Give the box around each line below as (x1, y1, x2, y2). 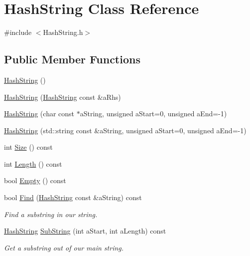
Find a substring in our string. (4, 209, 98, 219)
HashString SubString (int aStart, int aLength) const (4, 226, 166, 236)
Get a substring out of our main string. (4, 242, 124, 253)
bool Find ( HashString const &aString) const (4, 192, 142, 203)
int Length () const (4, 158, 62, 169)
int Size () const (4, 142, 53, 152)
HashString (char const (4, 108, 75, 119)
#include (4, 27, 32, 37)
